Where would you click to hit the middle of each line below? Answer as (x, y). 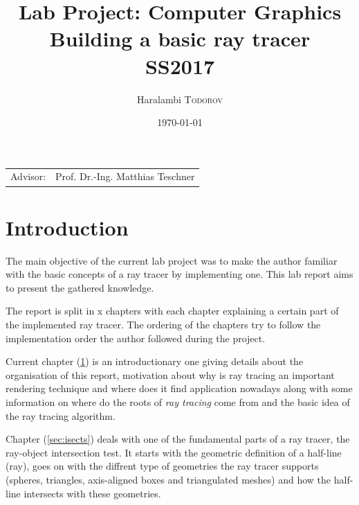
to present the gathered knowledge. (80, 287)
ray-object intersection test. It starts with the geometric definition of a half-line (174, 452)
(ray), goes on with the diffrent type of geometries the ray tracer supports (162, 466)
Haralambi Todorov (180, 99)
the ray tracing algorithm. (61, 415)
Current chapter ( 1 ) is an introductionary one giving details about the (155, 361)
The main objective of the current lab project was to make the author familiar (172, 260)
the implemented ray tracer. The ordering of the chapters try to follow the (163, 325)
